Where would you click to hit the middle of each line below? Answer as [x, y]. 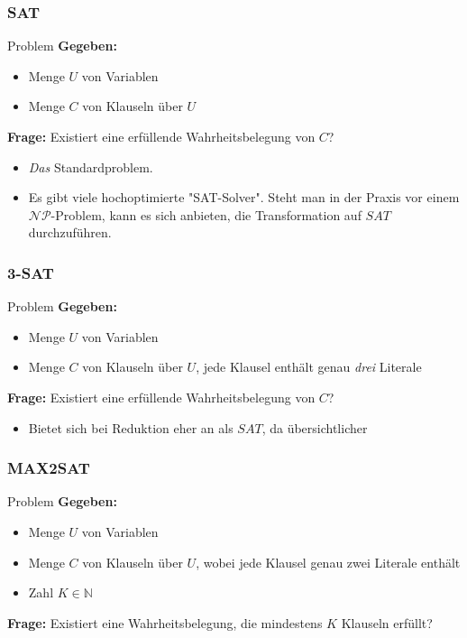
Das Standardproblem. [91, 166]
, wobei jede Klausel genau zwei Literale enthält [328, 562]
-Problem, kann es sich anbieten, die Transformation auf [206, 214]
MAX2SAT [49, 468]
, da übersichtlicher [315, 427]
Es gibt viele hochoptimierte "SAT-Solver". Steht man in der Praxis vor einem [244, 197]
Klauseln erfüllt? [387, 622]
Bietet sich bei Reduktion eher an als [131, 427]
